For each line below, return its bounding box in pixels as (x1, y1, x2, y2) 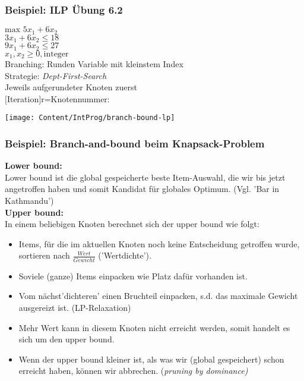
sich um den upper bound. (18, 333, 115, 345)
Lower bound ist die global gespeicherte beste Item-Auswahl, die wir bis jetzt (5, 171, 286, 183)
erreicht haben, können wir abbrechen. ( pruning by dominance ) (18, 364, 248, 377)
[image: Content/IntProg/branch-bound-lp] (5, 114, 175, 122)
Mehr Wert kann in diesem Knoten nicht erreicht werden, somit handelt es (18, 321, 290, 333)
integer (43, 49, 69, 58)
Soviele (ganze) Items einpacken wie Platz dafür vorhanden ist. (18, 269, 248, 282)
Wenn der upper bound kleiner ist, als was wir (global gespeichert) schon (18, 352, 284, 365)
